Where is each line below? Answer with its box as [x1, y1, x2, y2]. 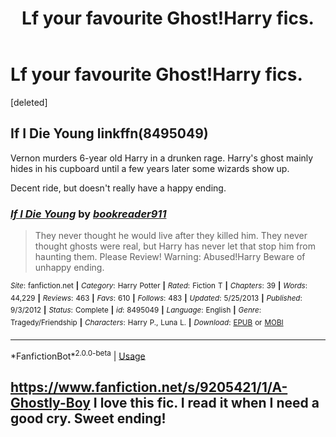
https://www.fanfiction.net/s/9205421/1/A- [10, 378, 288, 396]
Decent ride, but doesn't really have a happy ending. [10, 182, 227, 194]
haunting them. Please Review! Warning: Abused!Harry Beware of [34, 251, 306, 263]
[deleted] [10, 96, 48, 108]
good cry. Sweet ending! [10, 410, 167, 427]
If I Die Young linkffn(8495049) [10, 125, 209, 142]
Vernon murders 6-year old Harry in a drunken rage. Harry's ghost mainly [10, 152, 314, 164]
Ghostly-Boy [10, 394, 91, 411]
